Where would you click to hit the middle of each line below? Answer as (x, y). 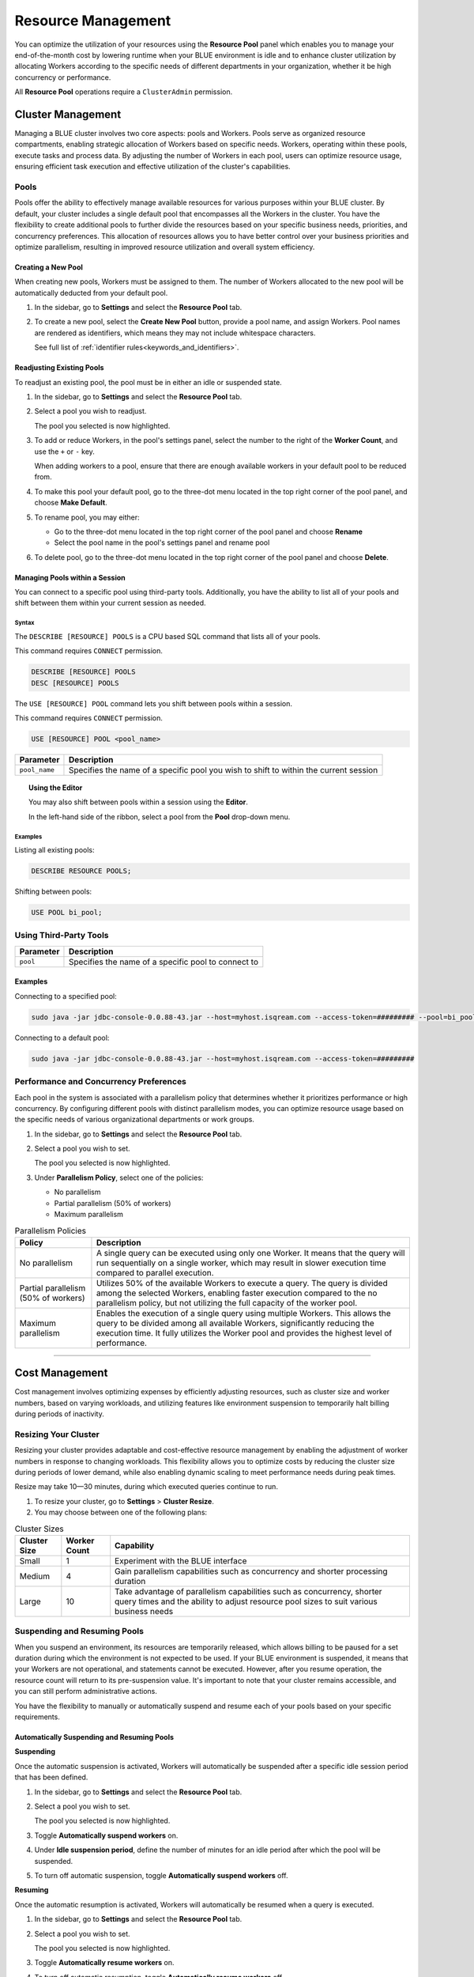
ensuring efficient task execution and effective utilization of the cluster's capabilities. (153, 167)
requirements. (38, 1717)
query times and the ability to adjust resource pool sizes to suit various (246, 1601)
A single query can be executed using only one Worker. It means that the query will (250, 1253)
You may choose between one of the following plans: (121, 1512)
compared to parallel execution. (155, 1272)
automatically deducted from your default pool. (91, 293)
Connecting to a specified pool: (66, 996)
